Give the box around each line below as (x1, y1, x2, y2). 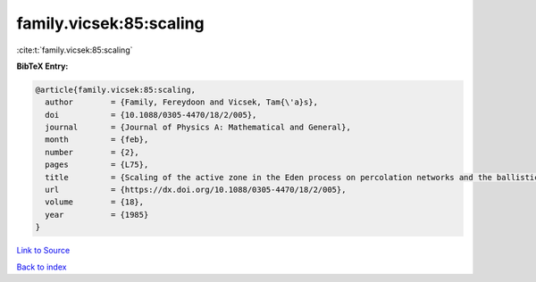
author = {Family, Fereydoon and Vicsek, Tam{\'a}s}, (45, 97, 319, 107)
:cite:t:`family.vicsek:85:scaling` (16, 45, 133, 55)
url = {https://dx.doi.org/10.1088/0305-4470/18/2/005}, (45, 185, 347, 195)
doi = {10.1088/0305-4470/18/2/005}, (45, 110, 257, 120)
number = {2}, (45, 147, 140, 157)
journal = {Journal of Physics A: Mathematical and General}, (45, 122, 352, 133)
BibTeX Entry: (16, 61, 69, 71)
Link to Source (16, 245, 71, 256)
